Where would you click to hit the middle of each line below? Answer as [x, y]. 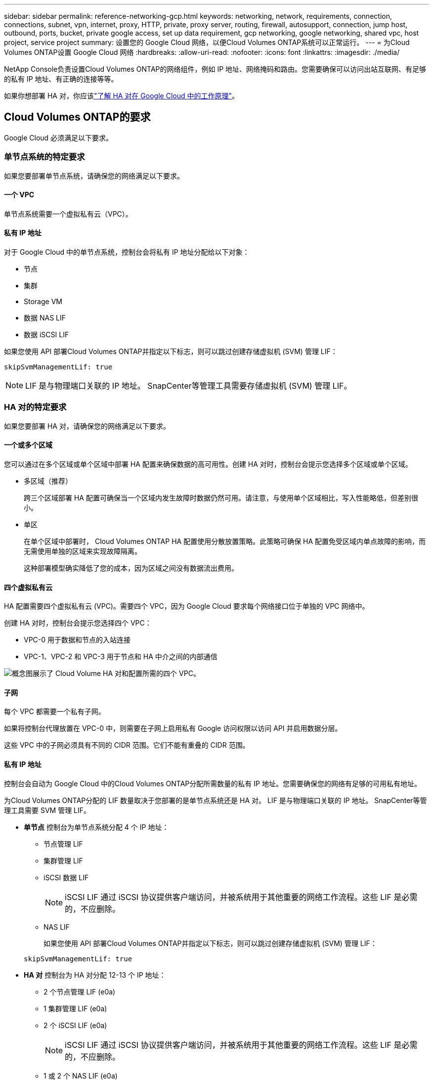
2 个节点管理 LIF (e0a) [80, 991]
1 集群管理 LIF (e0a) [75, 1008]
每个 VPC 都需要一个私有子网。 [55, 712]
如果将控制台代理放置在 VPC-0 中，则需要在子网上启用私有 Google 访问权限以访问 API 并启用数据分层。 [173, 728]
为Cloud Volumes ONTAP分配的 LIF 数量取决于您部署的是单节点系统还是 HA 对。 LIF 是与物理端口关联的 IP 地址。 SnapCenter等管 [216, 800]
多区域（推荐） [48, 481]
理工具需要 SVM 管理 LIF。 [47, 810]
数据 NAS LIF [45, 318]
